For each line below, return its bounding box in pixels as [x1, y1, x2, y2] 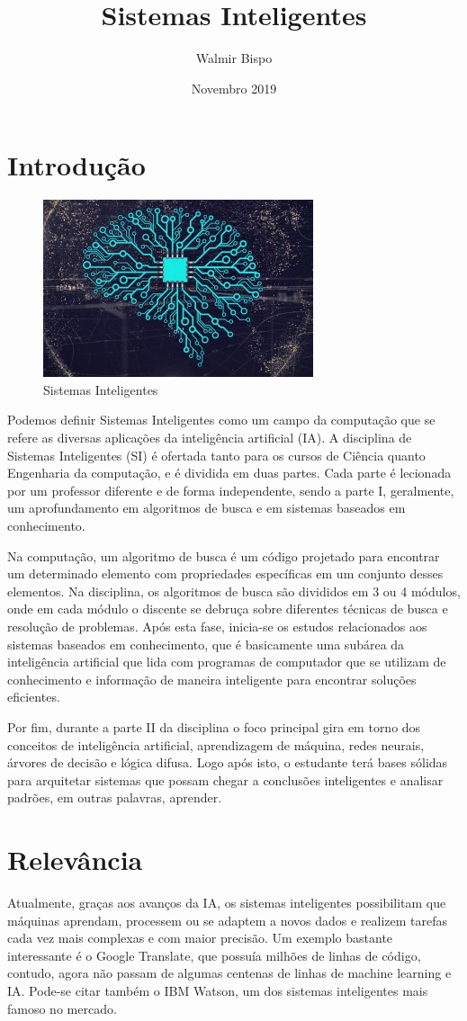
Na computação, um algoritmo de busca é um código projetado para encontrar [7, 546, 440, 565]
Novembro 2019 [191, 78, 277, 97]
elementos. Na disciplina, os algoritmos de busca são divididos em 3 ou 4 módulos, [7, 581, 461, 600]
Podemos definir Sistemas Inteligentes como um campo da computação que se [7, 410, 436, 429]
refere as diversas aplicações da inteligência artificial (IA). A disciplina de [7, 428, 412, 447]
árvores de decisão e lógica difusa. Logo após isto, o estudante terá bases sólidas [7, 753, 448, 772]
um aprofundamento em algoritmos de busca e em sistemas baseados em [7, 498, 406, 517]
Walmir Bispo [195, 49, 273, 67]
